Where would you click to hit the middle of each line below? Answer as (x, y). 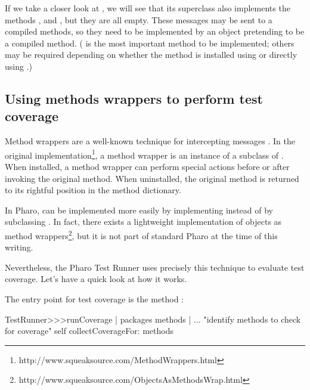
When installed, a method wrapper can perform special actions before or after (147, 166)
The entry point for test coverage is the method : (94, 299)
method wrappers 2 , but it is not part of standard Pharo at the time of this (141, 234)
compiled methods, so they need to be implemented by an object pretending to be (155, 31)
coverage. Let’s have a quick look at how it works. (96, 279)
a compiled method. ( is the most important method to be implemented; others (150, 43)
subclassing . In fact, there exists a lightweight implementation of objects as (143, 222)
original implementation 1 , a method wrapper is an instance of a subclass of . (144, 154)
